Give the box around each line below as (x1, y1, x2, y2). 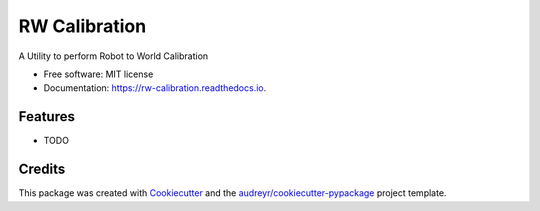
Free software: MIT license (43, 68, 154, 80)
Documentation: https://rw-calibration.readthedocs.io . (43, 82, 267, 94)
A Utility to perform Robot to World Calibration (18, 50, 209, 62)
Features (18, 108, 75, 125)
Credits (18, 161, 66, 178)
